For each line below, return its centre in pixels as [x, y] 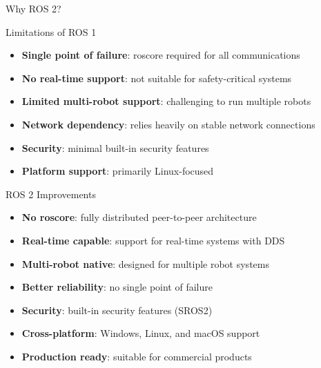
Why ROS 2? [33, 8]
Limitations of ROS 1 [51, 31]
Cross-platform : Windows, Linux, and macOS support [141, 333]
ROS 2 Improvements [51, 194]
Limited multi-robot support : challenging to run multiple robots [166, 101]
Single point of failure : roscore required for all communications [161, 55]
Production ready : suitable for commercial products [137, 356]
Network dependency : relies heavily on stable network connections [168, 124]
